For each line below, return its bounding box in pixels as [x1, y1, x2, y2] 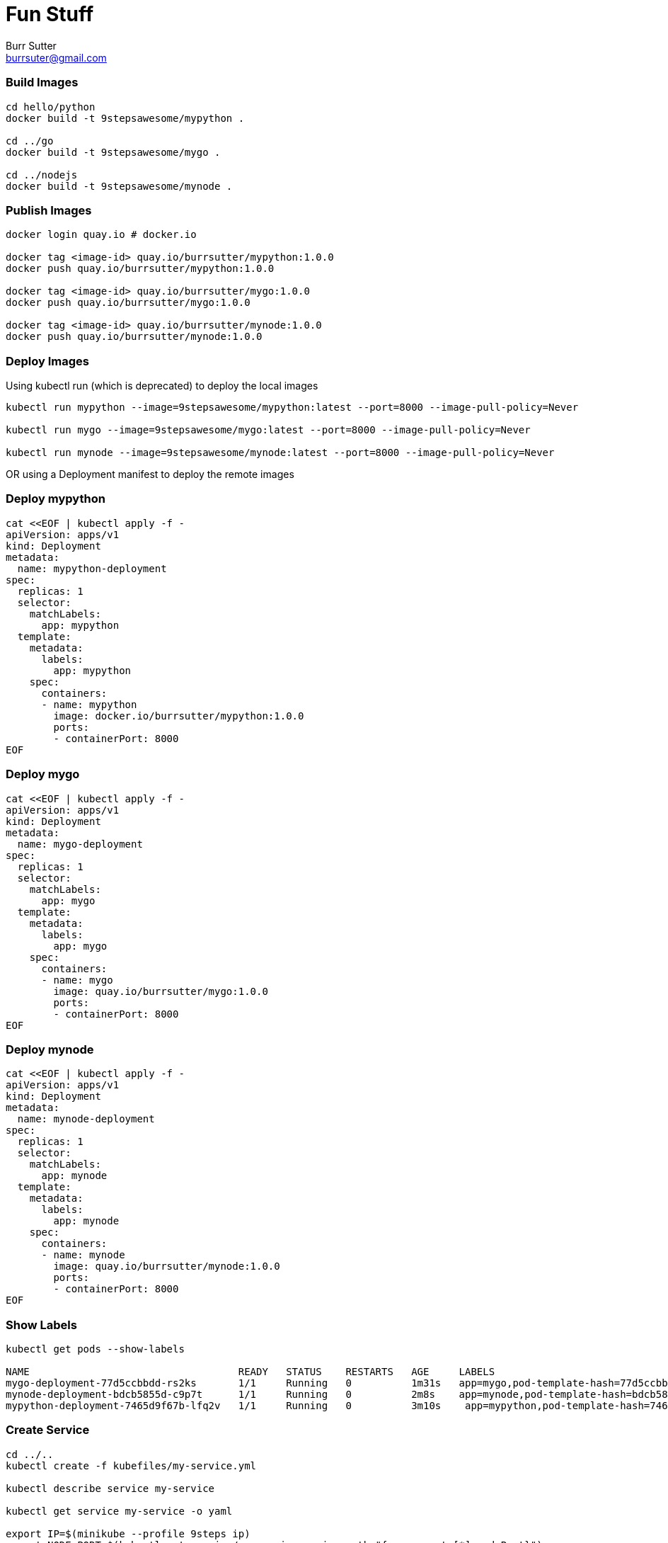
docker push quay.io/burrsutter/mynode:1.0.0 [6, 331, 263, 343]
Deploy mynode [6, 1042, 94, 1057]
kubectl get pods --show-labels [6, 1343, 185, 1355]
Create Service [6, 1423, 90, 1437]
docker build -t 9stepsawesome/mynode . [6, 180, 233, 192]
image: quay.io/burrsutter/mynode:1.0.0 [53, 1260, 280, 1272]
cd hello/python [6, 101, 96, 113]
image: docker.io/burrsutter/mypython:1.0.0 [53, 710, 304, 722]
